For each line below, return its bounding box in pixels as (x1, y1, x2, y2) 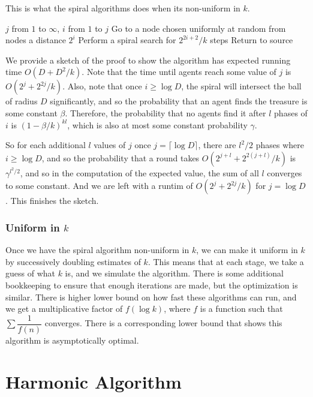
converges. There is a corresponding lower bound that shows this (44, 317, 282, 329)
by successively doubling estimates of (5, 255, 141, 267)
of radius (5, 95, 38, 107)
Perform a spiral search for (78, 34, 176, 46)
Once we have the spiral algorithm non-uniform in (5, 243, 189, 256)
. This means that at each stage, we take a (148, 255, 304, 267)
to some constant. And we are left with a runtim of (5, 179, 193, 192)
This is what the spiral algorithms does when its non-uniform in (5, 2, 240, 14)
